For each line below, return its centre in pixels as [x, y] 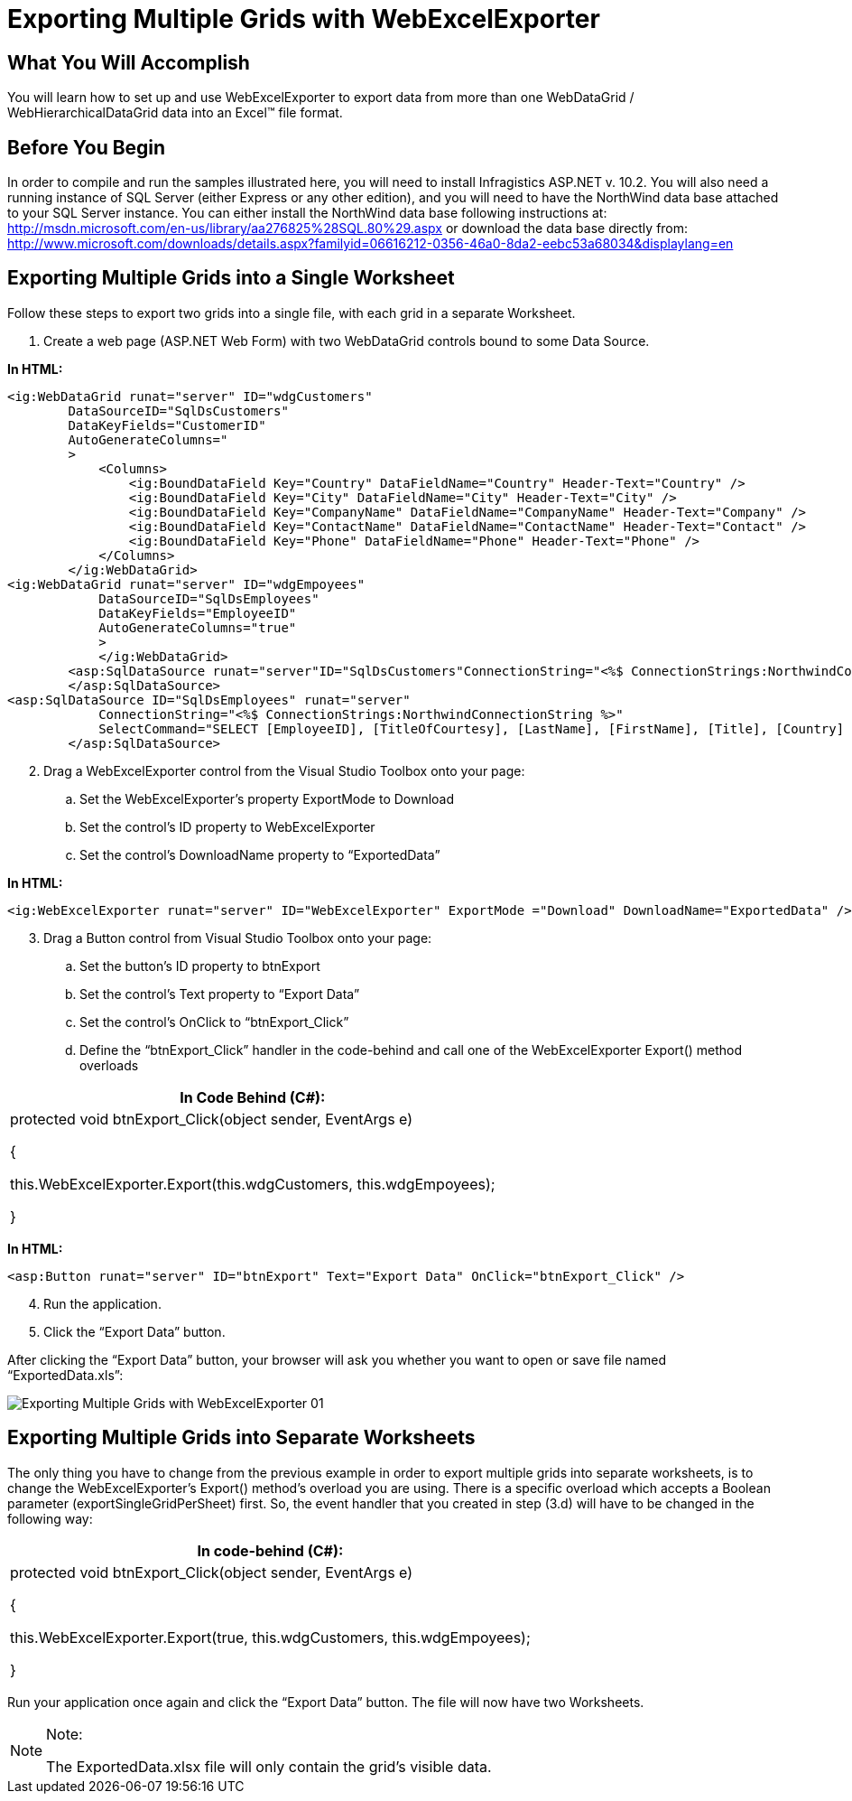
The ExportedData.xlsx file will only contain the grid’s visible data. [269, 1766]
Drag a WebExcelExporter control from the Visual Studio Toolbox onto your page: [284, 770]
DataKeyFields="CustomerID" [167, 425]
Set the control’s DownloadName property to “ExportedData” [260, 854]
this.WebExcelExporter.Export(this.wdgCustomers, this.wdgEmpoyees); [253, 1184]
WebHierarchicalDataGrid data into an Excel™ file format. [175, 113]
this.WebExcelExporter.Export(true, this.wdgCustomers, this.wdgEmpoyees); [270, 1637]
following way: [50, 1518]
